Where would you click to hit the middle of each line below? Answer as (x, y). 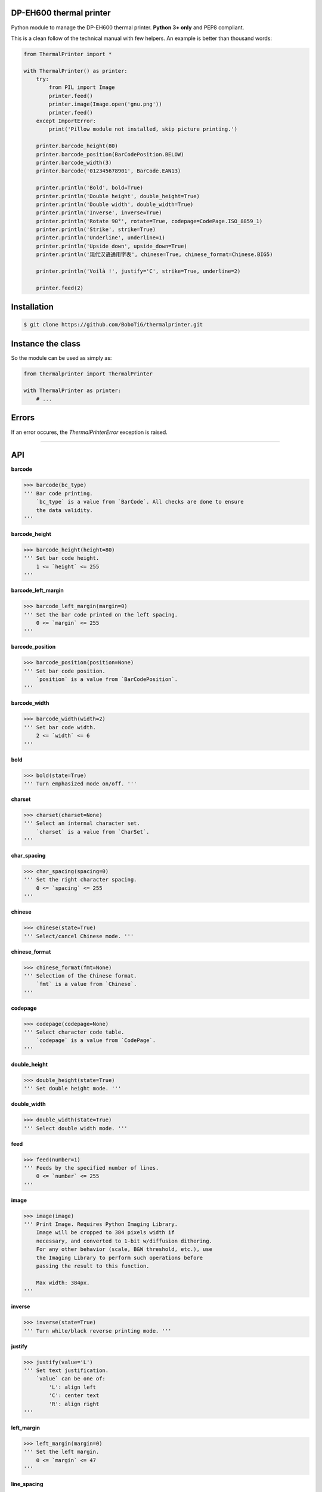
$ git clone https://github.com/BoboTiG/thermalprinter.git (113, 325)
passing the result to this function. (93, 1266)
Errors (23, 418)
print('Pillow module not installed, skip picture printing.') (143, 129)
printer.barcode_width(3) (74, 162)
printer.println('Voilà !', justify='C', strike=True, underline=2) (138, 271)
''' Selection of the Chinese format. (80, 975)
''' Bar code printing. (58, 493)
